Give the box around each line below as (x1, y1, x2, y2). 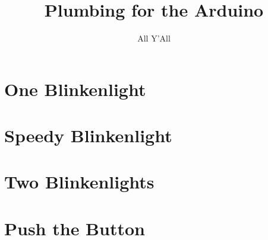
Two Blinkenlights (4, 169, 155, 194)
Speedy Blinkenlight (4, 123, 172, 148)
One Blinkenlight (4, 76, 146, 101)
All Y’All (137, 32, 171, 44)
